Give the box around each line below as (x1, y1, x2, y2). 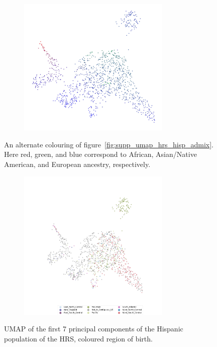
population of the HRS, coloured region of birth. (4, 333, 153, 344)
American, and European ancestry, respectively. (4, 159, 151, 169)
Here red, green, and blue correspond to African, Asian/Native (4, 149, 197, 159)
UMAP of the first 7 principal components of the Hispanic (4, 323, 183, 334)
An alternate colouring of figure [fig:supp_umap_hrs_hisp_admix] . (4, 139, 213, 149)
